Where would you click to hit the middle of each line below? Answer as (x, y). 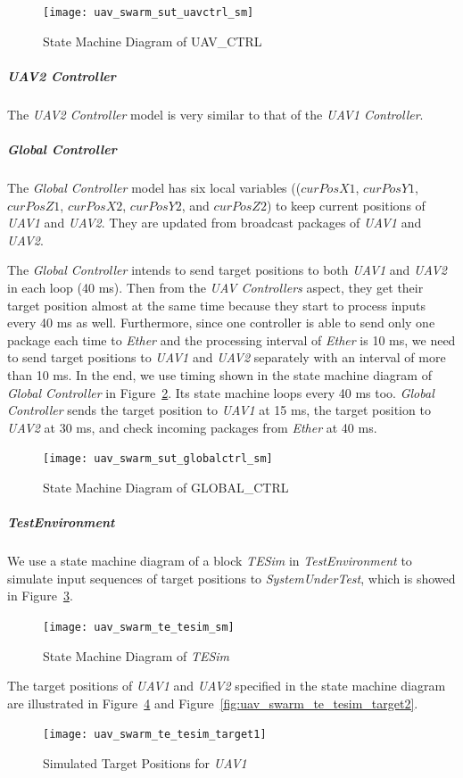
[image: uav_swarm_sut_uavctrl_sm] (149, 12)
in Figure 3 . (40, 596)
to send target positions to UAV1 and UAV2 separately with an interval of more (227, 357)
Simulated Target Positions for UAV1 (145, 762)
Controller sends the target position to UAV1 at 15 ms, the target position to (219, 410)
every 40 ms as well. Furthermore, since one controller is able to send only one (221, 323)
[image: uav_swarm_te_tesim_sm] (139, 627)
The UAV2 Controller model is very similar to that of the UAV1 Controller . (215, 114)
